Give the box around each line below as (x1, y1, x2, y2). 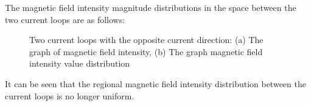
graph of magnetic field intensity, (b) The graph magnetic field (29, 45, 263, 58)
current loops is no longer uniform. (5, 89, 135, 102)
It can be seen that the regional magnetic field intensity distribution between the (5, 77, 306, 90)
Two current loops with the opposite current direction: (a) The (29, 33, 264, 46)
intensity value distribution (29, 57, 130, 70)
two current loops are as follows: (5, 13, 125, 25)
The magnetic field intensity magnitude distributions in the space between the (5, 1, 296, 13)
